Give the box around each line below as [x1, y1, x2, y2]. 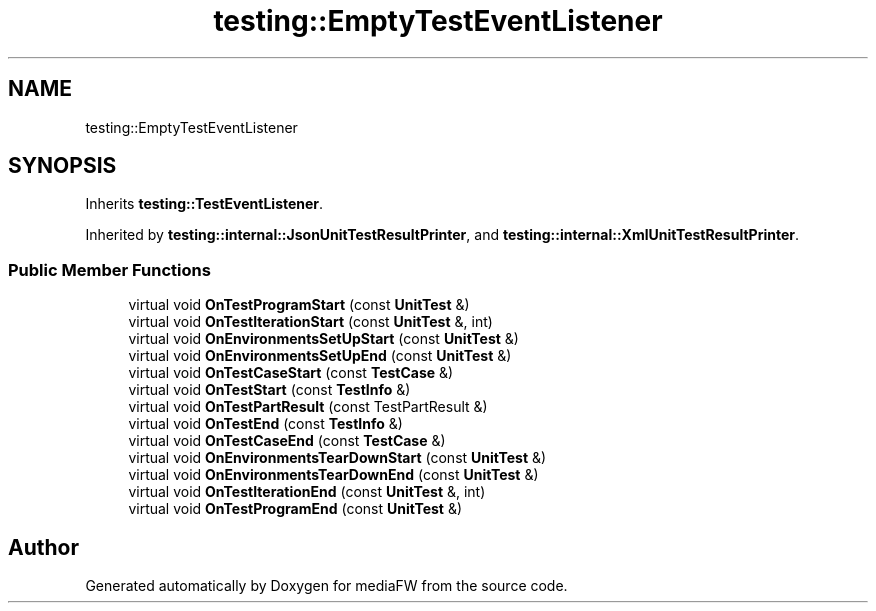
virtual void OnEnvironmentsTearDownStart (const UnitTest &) [128, 449, 547, 467]
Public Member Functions [8, 259, 211, 280]
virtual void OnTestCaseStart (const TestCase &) [128, 364, 454, 382]
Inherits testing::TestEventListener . [85, 195, 324, 213]
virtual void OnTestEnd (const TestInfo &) [128, 415, 403, 433]
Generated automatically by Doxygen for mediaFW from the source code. [85, 577, 568, 595]
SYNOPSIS [8, 153, 117, 179]
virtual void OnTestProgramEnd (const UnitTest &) [128, 500, 463, 518]
